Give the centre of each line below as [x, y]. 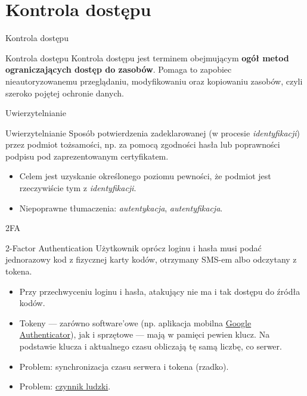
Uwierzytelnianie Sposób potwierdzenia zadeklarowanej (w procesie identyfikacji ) [153, 132]
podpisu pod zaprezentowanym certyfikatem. [87, 156]
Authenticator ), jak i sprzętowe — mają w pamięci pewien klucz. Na [145, 334]
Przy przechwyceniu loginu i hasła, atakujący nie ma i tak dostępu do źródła [160, 291]
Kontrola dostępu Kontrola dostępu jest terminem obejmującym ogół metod [147, 57]
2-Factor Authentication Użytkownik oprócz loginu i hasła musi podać [134, 247]
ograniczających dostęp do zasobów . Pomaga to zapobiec [119, 69]
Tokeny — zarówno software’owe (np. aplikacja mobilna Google [135, 322]
